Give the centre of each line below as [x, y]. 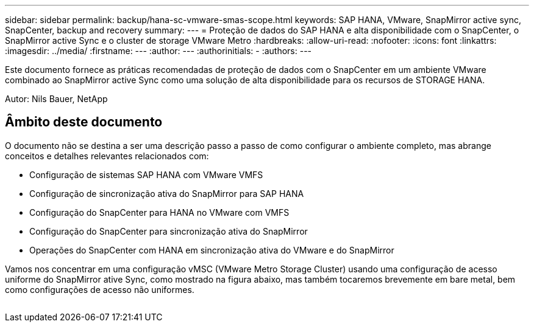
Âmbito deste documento [84, 122]
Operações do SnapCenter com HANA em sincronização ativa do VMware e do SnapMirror [212, 250]
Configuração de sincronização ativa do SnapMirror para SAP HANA [167, 193]
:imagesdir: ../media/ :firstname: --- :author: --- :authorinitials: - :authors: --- [158, 51]
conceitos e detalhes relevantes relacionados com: [107, 156]
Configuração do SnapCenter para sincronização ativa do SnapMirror [169, 231]
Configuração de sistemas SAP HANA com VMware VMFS [146, 174]
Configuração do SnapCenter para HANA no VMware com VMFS [159, 212]
